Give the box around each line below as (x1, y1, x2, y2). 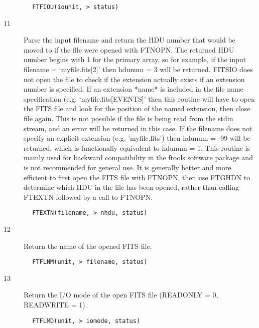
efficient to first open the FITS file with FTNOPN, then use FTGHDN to (24, 172, 250, 182)
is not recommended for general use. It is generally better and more (24, 162, 231, 172)
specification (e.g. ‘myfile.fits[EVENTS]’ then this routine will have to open (24, 93, 255, 104)
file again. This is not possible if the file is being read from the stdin (24, 113, 233, 123)
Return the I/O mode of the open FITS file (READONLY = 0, (24, 289, 218, 300)
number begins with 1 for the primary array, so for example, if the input (24, 54, 246, 65)
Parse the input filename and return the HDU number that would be (24, 35, 235, 45)
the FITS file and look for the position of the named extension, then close (24, 103, 250, 114)
